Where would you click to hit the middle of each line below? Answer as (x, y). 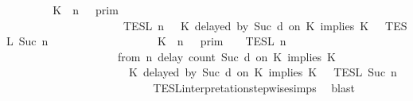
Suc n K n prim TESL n (152, 41)
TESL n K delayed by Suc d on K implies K (246, 25)
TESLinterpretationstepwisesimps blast (254, 87)
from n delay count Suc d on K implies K (226, 56)
